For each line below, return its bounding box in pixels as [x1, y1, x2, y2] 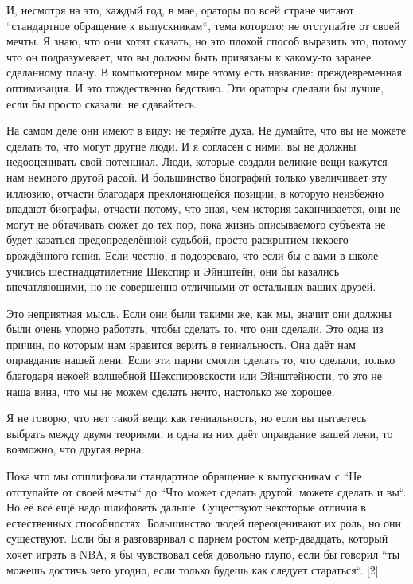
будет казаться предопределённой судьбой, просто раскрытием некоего [6, 231, 349, 248]
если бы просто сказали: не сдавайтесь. [6, 95, 197, 112]
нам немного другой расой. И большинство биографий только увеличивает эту [6, 168, 388, 185]
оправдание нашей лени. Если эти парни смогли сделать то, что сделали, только [6, 351, 395, 368]
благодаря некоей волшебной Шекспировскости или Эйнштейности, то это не [6, 367, 383, 384]
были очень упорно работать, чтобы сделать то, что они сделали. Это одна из [6, 320, 384, 337]
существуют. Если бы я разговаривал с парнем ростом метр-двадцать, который [6, 530, 388, 547]
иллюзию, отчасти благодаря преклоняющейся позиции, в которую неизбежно [6, 184, 384, 201]
